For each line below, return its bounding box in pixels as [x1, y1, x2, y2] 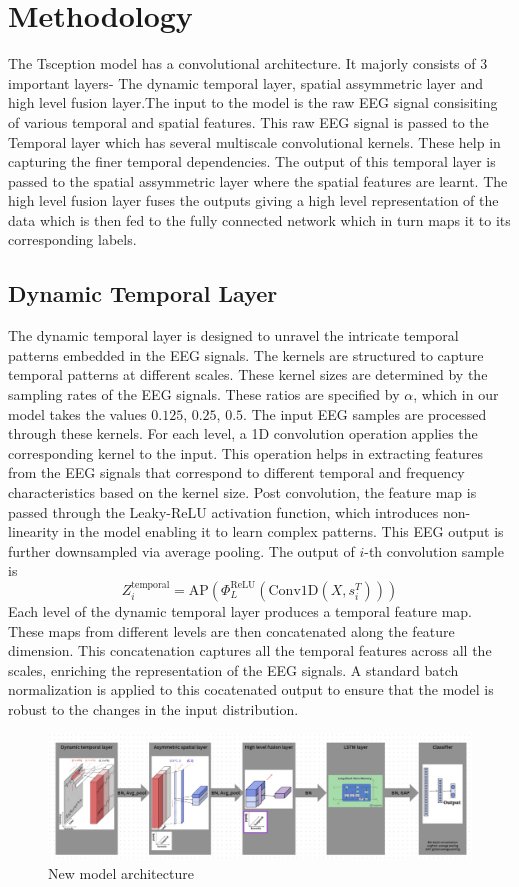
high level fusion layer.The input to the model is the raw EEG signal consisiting [8, 92, 498, 113]
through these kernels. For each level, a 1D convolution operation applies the [8, 423, 478, 444]
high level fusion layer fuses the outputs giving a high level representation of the [8, 190, 499, 211]
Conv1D [268, 583, 319, 598]
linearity [8, 521, 59, 542]
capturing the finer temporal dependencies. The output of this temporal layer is [8, 151, 496, 172]
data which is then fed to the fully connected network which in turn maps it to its [8, 209, 511, 230]
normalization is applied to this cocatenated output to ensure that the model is [8, 679, 494, 700]
